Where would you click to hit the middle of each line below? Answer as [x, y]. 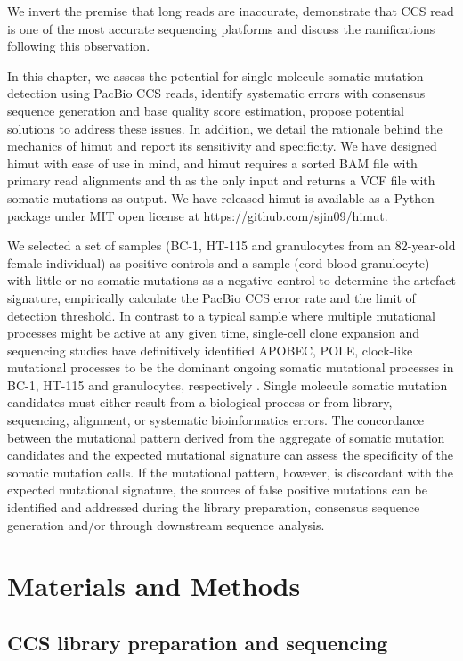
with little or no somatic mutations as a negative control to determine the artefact [231, 280]
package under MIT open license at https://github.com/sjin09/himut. [198, 215]
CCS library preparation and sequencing [198, 642]
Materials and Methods [154, 586]
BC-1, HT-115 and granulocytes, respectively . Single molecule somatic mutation [227, 384]
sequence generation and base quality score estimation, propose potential [206, 110]
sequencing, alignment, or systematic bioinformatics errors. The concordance [216, 420]
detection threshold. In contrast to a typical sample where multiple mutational [222, 315]
